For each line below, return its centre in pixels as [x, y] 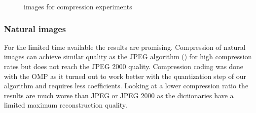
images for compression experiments [78, 6]
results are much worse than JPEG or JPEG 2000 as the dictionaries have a [119, 95]
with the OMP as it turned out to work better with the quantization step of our [125, 76]
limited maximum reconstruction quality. [66, 105]
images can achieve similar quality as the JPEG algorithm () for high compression [128, 56]
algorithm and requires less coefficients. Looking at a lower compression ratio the [126, 86]
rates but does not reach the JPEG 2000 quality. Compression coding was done [124, 66]
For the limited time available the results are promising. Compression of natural [125, 47]
